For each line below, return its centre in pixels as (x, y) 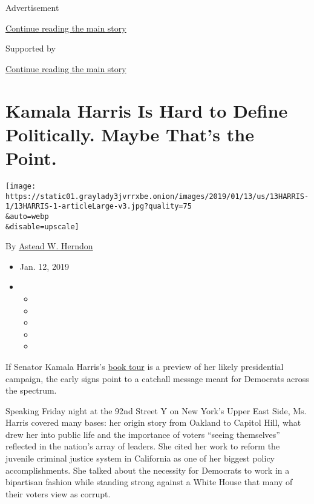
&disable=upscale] (42, 227)
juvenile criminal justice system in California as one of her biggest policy (140, 458)
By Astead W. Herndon (49, 246)
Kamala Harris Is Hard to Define (147, 110)
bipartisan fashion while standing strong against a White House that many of (149, 482)
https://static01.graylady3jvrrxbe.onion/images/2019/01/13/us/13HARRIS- (157, 196)
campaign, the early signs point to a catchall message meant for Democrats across (157, 378)
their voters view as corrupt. (58, 493)
